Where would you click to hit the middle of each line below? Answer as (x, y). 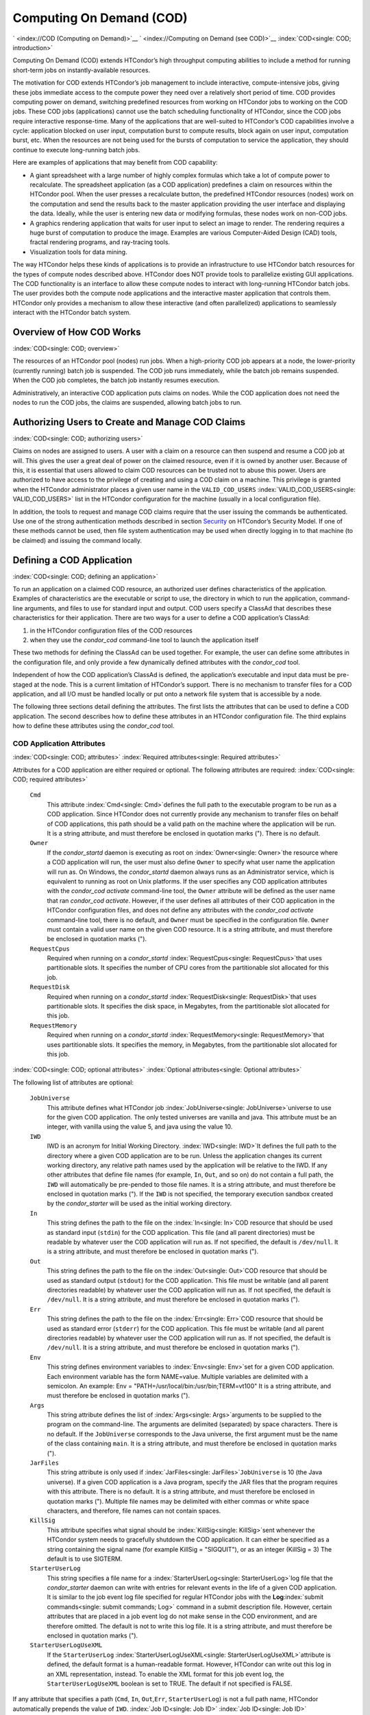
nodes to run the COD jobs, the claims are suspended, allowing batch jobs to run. (127, 402)
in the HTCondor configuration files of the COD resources (111, 630)
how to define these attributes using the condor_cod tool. (94, 726)
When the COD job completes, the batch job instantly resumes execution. (116, 380)
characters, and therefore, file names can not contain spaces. (134, 1511)
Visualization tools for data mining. (78, 252)
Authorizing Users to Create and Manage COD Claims (129, 422)
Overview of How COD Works (77, 332)
